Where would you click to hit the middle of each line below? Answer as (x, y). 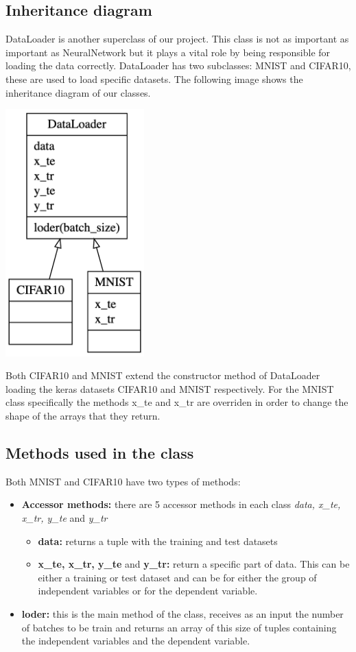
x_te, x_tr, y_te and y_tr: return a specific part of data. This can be (194, 564)
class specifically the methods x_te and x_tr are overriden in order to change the (177, 402)
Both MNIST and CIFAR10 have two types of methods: (123, 481)
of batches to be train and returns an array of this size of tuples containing (179, 627)
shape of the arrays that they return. (83, 416)
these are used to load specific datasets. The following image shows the (154, 79)
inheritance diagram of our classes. (78, 92)
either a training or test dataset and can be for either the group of (177, 577)
